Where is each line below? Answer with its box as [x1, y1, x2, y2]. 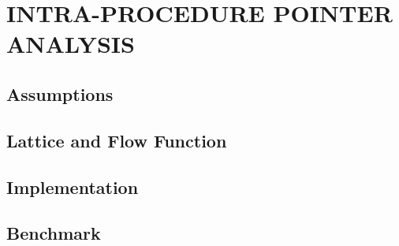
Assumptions [6, 81, 114, 106]
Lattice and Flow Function [6, 128, 227, 152]
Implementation [6, 174, 139, 199]
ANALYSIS [6, 28, 135, 60]
